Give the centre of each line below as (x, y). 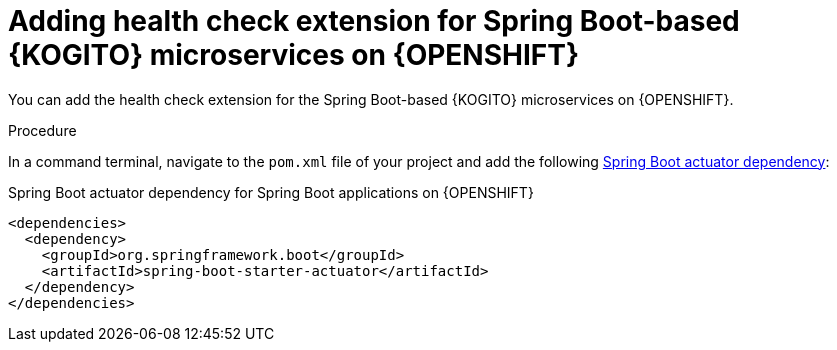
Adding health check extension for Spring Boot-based (374, 21)
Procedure (42, 130)
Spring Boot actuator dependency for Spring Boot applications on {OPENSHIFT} (271, 192)
